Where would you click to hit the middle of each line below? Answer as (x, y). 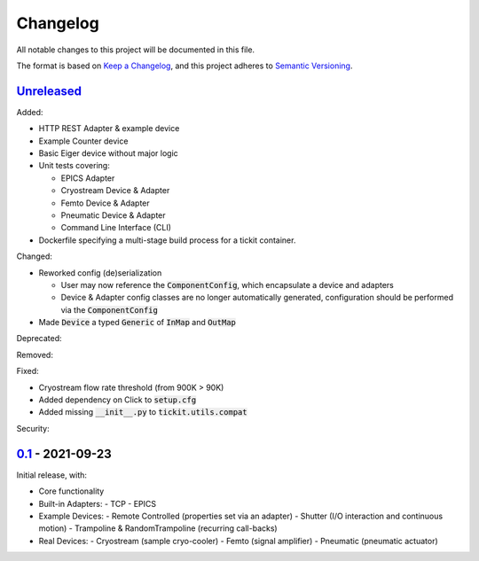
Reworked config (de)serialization (100, 273)
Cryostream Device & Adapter (115, 191)
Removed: (35, 355)
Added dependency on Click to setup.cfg (118, 400)
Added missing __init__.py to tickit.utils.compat (143, 412)
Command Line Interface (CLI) (116, 228)
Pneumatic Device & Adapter (113, 215)
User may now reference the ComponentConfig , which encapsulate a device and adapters (227, 284)
